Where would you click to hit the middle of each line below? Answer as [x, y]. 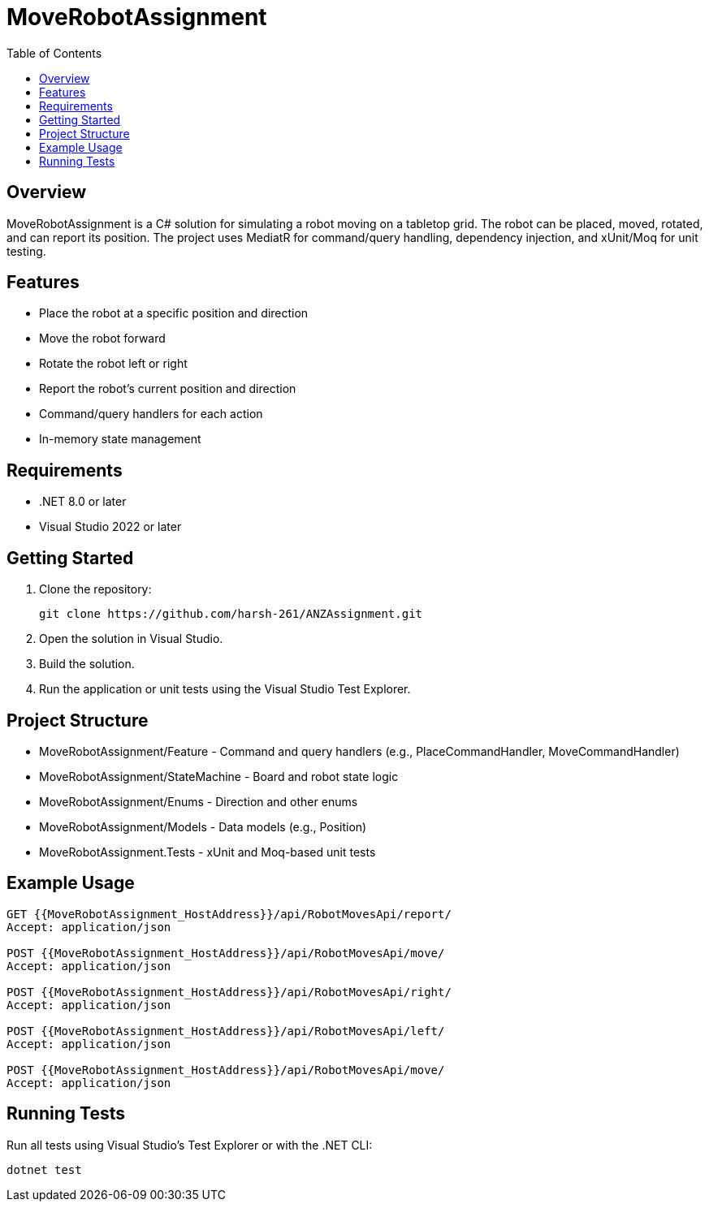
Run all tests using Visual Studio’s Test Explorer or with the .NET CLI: [190, 1145]
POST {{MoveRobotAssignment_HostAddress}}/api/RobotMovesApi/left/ [226, 1031]
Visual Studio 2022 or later [110, 527]
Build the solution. [87, 664]
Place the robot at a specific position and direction [174, 313]
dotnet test [44, 1169]
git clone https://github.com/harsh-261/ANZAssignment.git [231, 614]
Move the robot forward [102, 339]
